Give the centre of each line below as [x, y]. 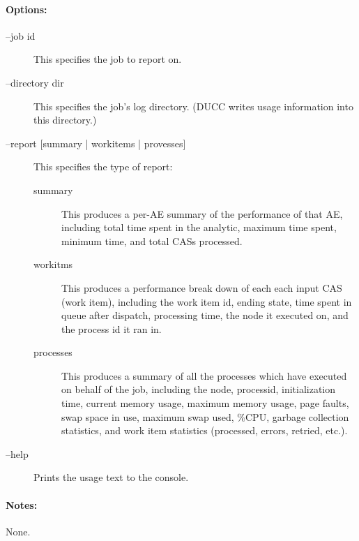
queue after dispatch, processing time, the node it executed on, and [205, 315]
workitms [53, 264]
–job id [21, 35]
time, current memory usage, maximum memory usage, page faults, [205, 403]
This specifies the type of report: [103, 166]
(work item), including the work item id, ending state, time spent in [207, 301]
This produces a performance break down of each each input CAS [202, 287]
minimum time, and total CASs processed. [152, 240]
